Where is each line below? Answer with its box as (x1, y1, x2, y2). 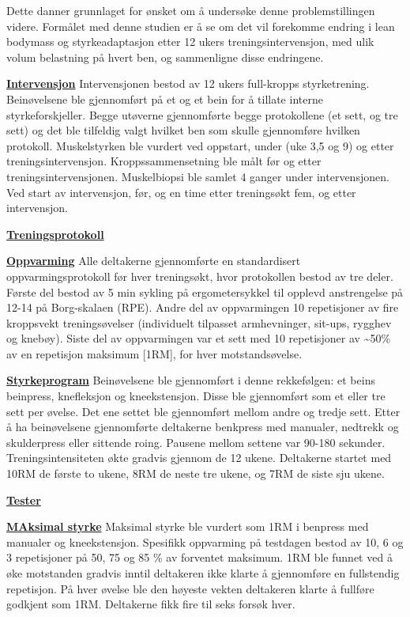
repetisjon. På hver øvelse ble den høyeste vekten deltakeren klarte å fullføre (6, 580, 374, 596)
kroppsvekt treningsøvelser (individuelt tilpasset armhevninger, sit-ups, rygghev (6, 314, 392, 331)
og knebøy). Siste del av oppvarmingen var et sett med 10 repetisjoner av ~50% (6, 330, 391, 346)
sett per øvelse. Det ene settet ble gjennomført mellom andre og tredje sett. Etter (6, 403, 401, 419)
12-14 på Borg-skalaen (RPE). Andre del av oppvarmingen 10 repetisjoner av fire (6, 299, 399, 316)
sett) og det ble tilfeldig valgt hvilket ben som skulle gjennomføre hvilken (6, 122, 360, 138)
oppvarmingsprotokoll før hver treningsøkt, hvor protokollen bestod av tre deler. (6, 267, 393, 284)
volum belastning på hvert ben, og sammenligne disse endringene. (6, 48, 324, 65)
